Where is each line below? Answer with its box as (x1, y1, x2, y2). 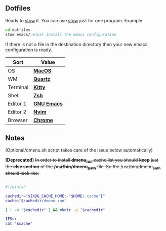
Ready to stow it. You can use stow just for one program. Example (5, 17, 143, 23)
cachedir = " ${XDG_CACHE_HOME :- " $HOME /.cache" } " (5, 194, 105, 199)
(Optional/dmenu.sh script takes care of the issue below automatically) (5, 147, 153, 153)
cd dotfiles (5, 27, 30, 32)
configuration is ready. (5, 47, 52, 53)
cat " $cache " (5, 221, 33, 226)
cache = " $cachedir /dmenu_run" (5, 198, 67, 203)
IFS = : (5, 216, 17, 222)
